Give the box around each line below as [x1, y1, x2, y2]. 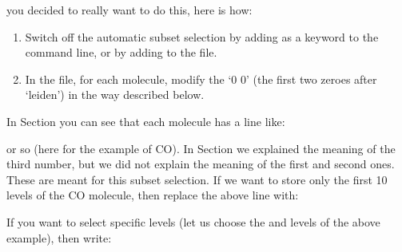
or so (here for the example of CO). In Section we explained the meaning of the [6, 140, 396, 156]
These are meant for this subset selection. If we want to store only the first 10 [6, 171, 388, 187]
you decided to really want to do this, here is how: [6, 2, 253, 18]
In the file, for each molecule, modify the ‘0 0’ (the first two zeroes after [25, 70, 377, 87]
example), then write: [6, 229, 112, 246]
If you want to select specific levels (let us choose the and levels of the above [6, 213, 380, 230]
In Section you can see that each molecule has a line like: [6, 112, 285, 129]
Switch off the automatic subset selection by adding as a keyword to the [25, 28, 379, 45]
